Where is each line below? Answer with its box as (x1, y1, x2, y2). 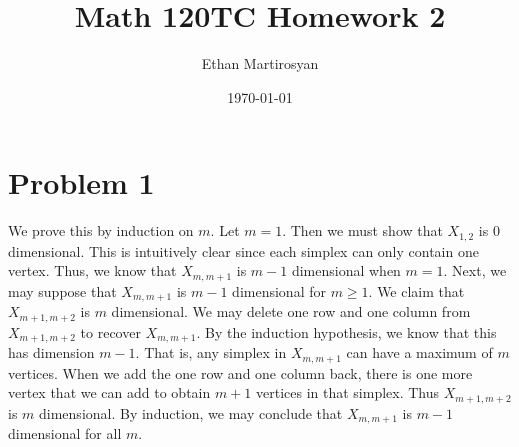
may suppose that (8, 280, 117, 301)
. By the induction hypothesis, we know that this (196, 321, 497, 342)
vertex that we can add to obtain (8, 382, 211, 403)
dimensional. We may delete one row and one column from (111, 301, 471, 322)
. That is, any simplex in (135, 342, 287, 363)
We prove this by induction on (8, 220, 194, 241)
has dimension (8, 342, 95, 363)
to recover (80, 321, 141, 342)
